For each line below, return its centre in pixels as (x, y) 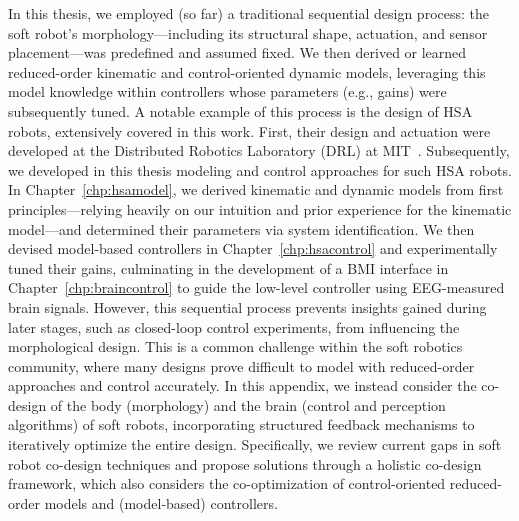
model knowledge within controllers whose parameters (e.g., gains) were (227, 91)
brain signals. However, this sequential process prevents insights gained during (247, 306)
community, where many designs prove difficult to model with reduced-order (241, 365)
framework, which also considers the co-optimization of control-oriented (227, 483)
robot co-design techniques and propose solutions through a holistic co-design (245, 463)
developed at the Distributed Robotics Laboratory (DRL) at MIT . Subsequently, (259, 150)
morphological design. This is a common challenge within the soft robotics (235, 346)
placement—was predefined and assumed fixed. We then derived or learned (237, 52)
